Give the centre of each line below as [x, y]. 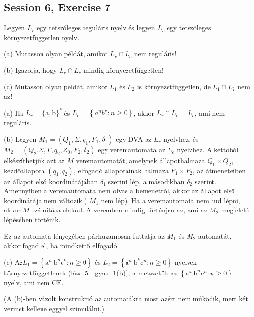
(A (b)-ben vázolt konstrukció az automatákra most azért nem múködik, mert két [126, 299]
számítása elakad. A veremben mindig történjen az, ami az [119, 210]
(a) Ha [14, 113]
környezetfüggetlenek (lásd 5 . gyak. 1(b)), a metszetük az [91, 272]
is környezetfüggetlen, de [174, 86]
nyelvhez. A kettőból [208, 149]
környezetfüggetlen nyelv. [42, 37]
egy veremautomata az [132, 149]
